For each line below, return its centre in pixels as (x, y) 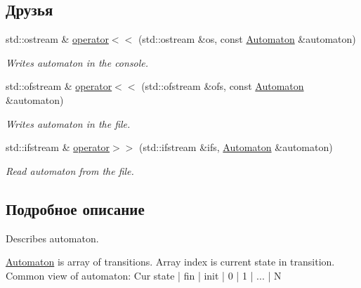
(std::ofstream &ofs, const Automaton (223, 86)
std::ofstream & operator (59, 86)
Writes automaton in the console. (77, 62)
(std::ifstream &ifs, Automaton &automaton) (236, 147)
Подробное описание (75, 208)
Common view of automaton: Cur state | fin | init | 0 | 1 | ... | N (144, 275)
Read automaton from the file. (70, 170)
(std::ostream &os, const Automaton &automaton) (247, 39)
